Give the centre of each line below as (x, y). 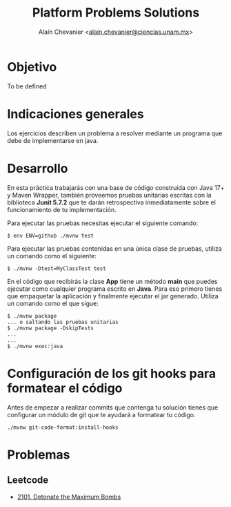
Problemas (39, 455)
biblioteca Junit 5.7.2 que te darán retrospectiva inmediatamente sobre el (111, 202)
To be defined (27, 86)
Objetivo (32, 67)
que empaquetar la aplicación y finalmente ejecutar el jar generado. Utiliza (113, 296)
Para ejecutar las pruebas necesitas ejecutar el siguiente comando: (103, 223)
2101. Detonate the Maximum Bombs (69, 497)
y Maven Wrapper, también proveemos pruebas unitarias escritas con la (109, 195)
